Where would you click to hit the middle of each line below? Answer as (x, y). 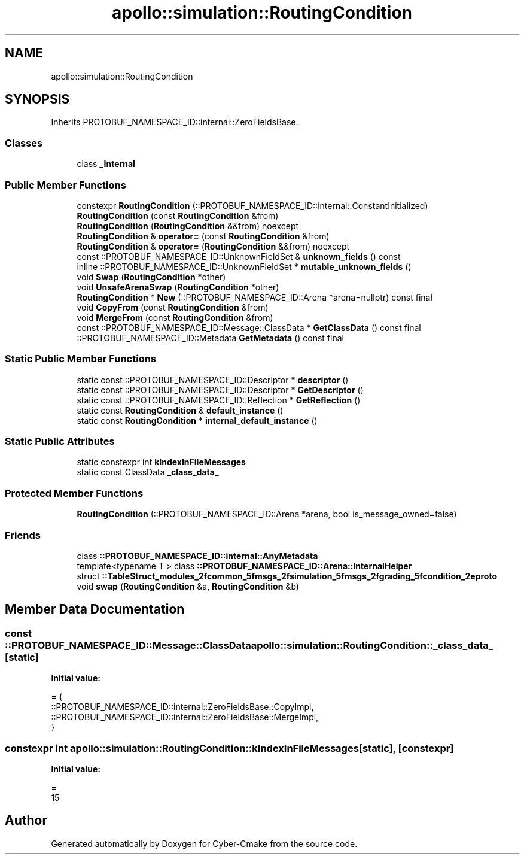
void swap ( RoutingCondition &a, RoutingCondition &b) (188, 586)
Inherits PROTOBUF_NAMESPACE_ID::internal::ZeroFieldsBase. (175, 122)
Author (26, 821)
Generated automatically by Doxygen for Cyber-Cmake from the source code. (204, 843)
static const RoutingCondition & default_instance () (180, 410)
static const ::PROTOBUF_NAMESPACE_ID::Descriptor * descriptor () (213, 380)
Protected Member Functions (74, 493)
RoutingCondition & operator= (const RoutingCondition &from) (203, 236)
